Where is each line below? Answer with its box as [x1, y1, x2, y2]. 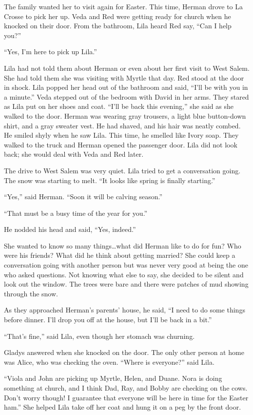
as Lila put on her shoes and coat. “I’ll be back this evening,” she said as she [4, 101, 234, 111]
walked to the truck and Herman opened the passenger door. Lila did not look [4, 139, 237, 149]
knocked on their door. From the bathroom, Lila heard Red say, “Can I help [4, 21, 232, 31]
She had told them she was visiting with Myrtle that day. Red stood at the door [4, 72, 244, 83]
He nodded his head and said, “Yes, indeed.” [4, 224, 136, 234]
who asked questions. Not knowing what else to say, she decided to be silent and [4, 269, 244, 279]
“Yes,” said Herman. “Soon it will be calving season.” [4, 191, 163, 202]
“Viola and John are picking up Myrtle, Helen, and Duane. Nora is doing [4, 373, 222, 383]
